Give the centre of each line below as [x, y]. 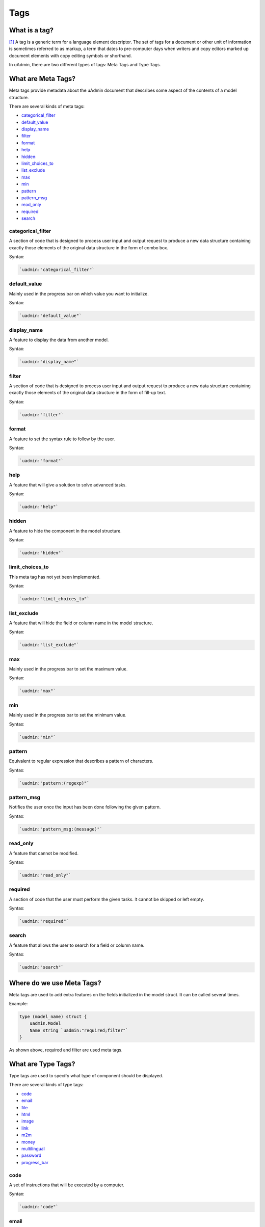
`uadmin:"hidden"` [41, 553]
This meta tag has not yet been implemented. [55, 577]
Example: [18, 1003]
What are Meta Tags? [42, 79]
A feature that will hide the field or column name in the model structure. [81, 623]
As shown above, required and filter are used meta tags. [66, 1050]
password [31, 1155]
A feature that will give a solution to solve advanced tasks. [68, 485]
